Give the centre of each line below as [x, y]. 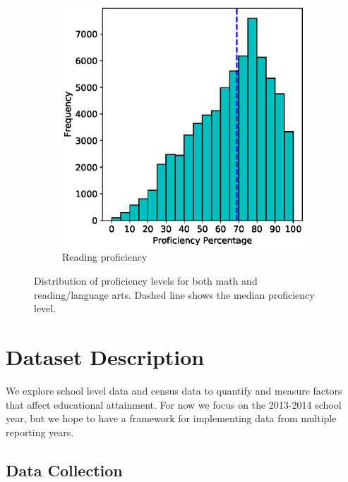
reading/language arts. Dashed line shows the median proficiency [174, 294]
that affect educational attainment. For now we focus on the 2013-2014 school [174, 404]
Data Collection [64, 470]
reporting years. [40, 432]
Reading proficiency [105, 257]
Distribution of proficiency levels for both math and [146, 281]
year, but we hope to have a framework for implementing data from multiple [171, 418]
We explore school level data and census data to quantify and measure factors [174, 390]
